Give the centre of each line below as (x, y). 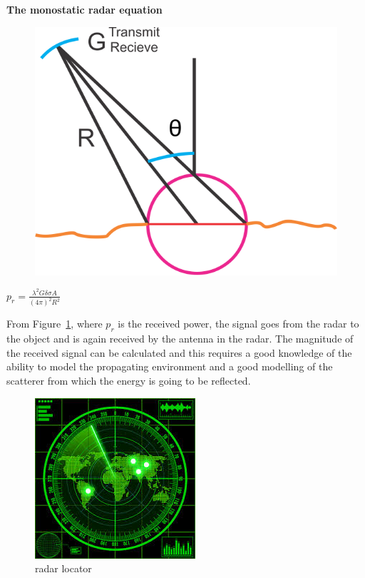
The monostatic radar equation (84, 9)
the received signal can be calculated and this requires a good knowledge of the (179, 352)
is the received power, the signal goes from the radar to (238, 324)
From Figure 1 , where (55, 324)
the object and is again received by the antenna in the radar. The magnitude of (180, 339)
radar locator (63, 568)
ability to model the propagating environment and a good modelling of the (170, 366)
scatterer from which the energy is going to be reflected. (129, 381)
